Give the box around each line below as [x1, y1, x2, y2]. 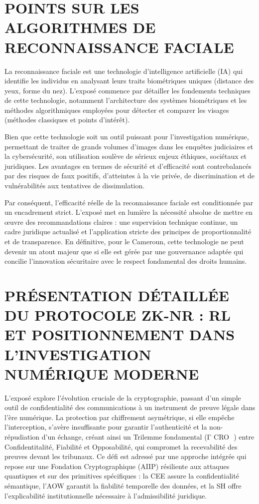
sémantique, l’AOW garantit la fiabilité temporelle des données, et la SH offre [4, 481, 242, 491]
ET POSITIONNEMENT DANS [4, 324, 235, 345]
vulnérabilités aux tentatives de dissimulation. [4, 180, 145, 191]
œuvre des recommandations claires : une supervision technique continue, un [4, 216, 238, 227]
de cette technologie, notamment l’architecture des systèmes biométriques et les [4, 95, 247, 105]
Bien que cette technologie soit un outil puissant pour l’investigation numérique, [4, 131, 249, 142]
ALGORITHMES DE [4, 17, 156, 37]
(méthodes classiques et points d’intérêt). [4, 114, 130, 125]
